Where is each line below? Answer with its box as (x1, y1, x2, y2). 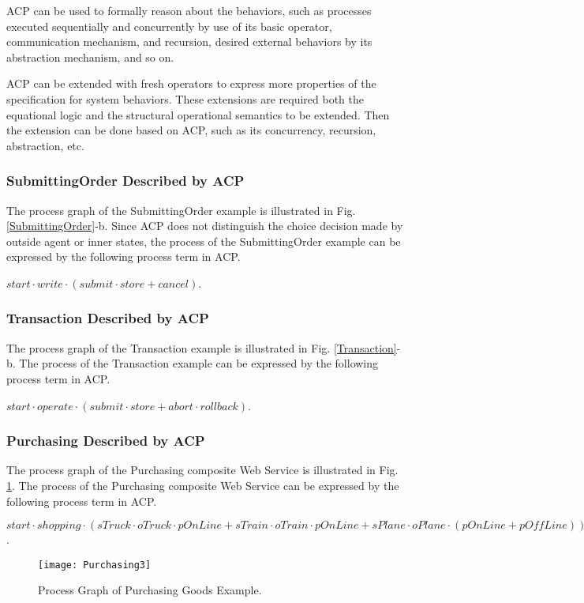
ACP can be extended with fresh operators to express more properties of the (6, 75, 376, 92)
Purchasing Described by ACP (6, 431, 205, 450)
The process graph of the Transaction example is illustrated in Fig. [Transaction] (6, 339, 397, 356)
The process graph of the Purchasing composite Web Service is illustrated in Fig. (6, 462, 399, 478)
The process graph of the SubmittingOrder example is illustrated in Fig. (6, 202, 356, 218)
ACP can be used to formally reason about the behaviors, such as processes (6, 2, 372, 18)
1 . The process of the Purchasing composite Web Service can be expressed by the (6, 477, 399, 493)
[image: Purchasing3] (38, 559, 152, 571)
